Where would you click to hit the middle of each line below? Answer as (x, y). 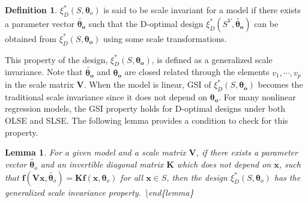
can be (266, 23)
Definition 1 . (31, 10)
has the (287, 177)
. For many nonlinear (257, 96)
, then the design (197, 177)
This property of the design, (56, 59)
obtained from (31, 38)
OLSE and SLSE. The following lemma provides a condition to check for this (146, 120)
